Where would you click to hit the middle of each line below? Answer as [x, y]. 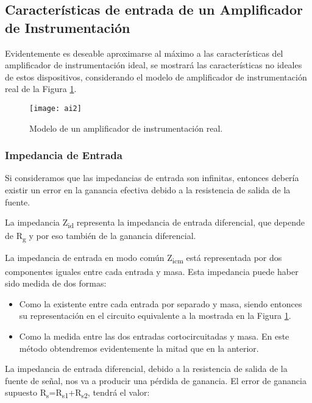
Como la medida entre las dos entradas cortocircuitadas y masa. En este [154, 336]
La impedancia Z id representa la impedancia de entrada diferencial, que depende [155, 223]
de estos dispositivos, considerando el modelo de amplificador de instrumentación [156, 77]
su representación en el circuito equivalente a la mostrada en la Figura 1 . [155, 316]
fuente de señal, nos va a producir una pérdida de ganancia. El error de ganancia [156, 380]
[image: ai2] [55, 108]
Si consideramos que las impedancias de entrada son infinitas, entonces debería [152, 178]
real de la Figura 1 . [41, 89]
